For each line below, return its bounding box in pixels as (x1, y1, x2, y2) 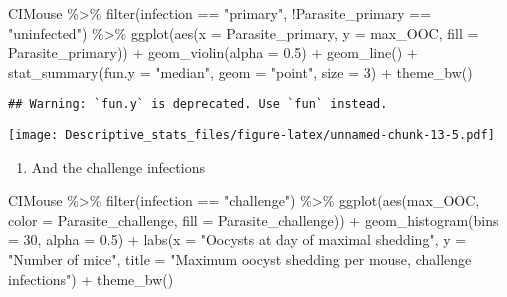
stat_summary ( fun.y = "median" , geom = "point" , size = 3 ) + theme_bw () (8, 61, 473, 82)
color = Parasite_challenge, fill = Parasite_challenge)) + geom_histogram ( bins (8, 209, 499, 230)
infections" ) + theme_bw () (8, 268, 174, 289)
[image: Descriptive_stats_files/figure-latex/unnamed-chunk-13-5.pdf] (8, 128, 495, 143)
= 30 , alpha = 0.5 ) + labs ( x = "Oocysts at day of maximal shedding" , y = (8, 229, 467, 250)
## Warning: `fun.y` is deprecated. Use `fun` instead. (8, 97, 388, 112)
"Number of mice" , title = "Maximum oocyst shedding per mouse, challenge (8, 249, 472, 270)
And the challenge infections (31, 156, 205, 177)
